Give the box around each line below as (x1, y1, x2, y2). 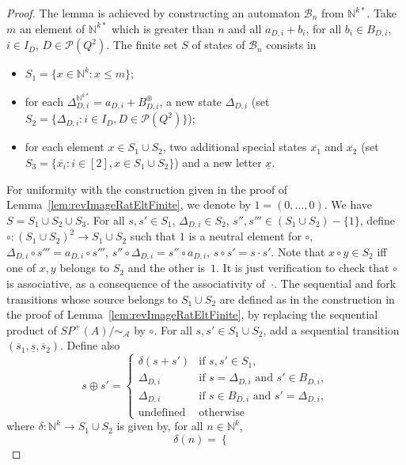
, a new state (159, 93, 222, 109)
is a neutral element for (188, 228, 302, 244)
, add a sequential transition (263, 321, 400, 338)
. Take (366, 5, 397, 21)
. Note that (271, 243, 325, 259)
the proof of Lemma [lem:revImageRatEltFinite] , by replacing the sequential (6, 306, 378, 323)
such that (130, 228, 176, 244)
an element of (19, 20, 85, 36)
